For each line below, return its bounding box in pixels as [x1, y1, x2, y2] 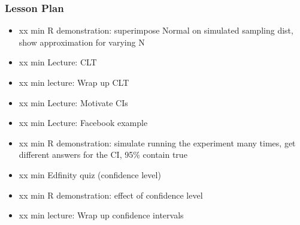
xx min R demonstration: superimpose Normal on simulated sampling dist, [19, 24, 293, 37]
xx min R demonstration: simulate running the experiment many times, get [19, 136, 296, 149]
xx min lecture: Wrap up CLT [19, 76, 129, 88]
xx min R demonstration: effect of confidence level [19, 188, 203, 201]
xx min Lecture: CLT [19, 56, 97, 68]
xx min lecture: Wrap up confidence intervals [19, 209, 184, 221]
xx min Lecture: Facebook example [19, 116, 148, 129]
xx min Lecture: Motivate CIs [19, 96, 128, 109]
